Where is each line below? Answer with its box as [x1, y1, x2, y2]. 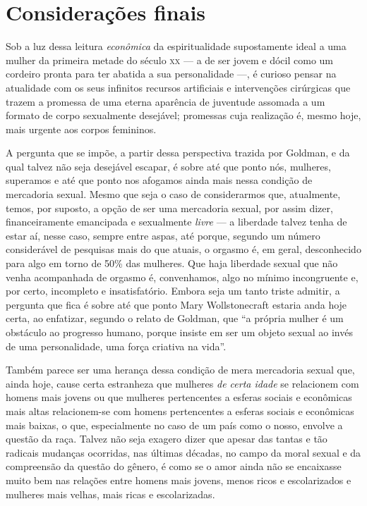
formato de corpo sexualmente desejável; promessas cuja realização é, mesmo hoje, [6, 108, 361, 123]
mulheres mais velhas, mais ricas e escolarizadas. [6, 486, 215, 501]
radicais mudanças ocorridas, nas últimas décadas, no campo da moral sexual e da [6, 445, 361, 459]
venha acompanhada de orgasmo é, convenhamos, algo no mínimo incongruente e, [6, 269, 359, 284]
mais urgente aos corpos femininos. [6, 121, 157, 136]
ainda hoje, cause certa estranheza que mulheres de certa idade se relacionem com [6, 376, 359, 390]
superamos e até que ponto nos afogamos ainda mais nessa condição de [6, 173, 313, 187]
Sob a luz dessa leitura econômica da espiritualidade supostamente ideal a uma [6, 39, 347, 54]
